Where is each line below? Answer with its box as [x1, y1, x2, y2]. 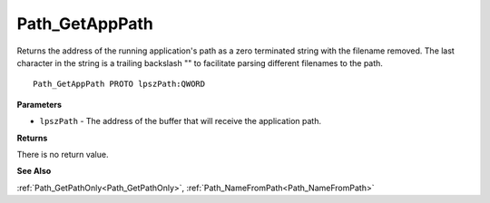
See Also [16, 166, 52, 177]
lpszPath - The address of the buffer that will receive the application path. [39, 116, 322, 127]
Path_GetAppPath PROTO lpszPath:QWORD [33, 79, 206, 90]
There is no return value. [16, 149, 109, 159]
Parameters [16, 99, 63, 110]
